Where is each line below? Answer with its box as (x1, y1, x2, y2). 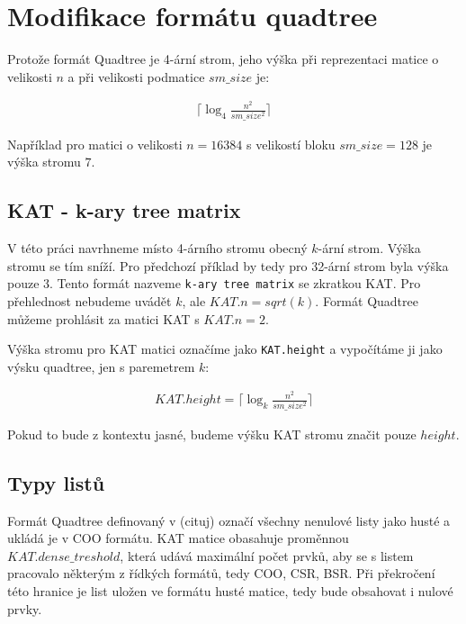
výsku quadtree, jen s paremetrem (7, 357, 195, 375)
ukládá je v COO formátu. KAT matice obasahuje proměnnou (7, 529, 349, 547)
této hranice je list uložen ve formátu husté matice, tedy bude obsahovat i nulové (7, 581, 453, 600)
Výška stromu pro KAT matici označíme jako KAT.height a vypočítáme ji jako (7, 339, 443, 358)
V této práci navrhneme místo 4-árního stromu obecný (7, 239, 308, 258)
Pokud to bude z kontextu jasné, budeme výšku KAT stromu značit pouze (7, 424, 417, 443)
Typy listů (7, 468, 105, 496)
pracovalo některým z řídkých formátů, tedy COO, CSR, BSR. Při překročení (7, 564, 435, 583)
